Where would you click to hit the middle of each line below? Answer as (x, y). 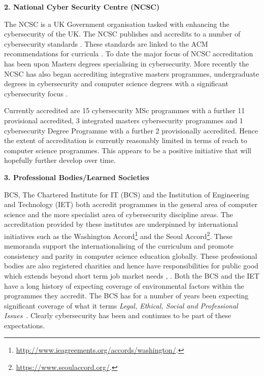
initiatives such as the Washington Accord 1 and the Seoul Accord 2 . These (118, 235)
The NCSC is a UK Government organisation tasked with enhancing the (117, 24)
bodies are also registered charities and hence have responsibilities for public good (131, 266)
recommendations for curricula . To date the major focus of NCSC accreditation (129, 54)
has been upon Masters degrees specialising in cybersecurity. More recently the (127, 63)
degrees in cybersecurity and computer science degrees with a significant (116, 83)
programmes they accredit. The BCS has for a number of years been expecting (126, 296)
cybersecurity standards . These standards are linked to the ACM (106, 43)
